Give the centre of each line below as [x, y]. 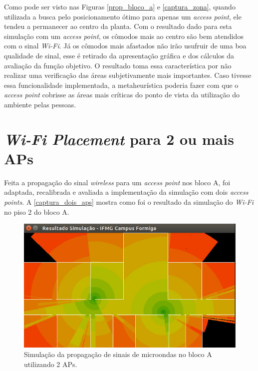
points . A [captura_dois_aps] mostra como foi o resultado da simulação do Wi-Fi [129, 202]
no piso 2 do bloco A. [37, 211]
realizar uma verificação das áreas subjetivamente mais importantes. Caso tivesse [128, 75]
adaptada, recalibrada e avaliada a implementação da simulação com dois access [126, 192]
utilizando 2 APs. [51, 364]
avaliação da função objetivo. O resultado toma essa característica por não [118, 65]
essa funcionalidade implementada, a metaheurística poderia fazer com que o [121, 85]
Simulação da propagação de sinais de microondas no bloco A [118, 354]
